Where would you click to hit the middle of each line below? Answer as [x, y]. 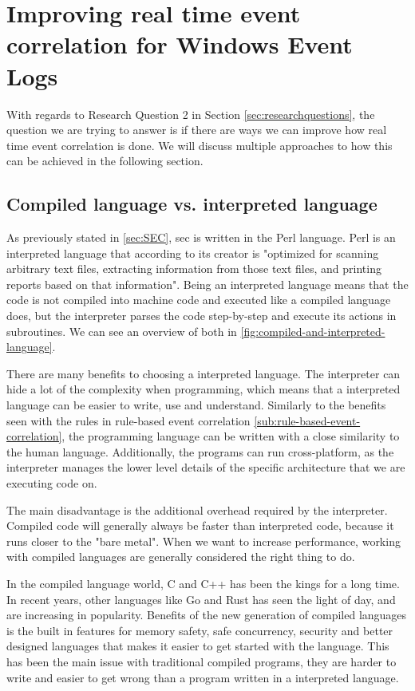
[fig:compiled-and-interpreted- [313, 331]
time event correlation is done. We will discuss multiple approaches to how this [200, 145]
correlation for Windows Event [180, 44]
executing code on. [52, 482]
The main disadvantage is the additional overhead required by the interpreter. [197, 509]
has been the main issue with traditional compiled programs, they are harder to [202, 661]
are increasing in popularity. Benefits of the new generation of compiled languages [207, 615]
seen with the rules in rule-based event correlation [128, 420]
